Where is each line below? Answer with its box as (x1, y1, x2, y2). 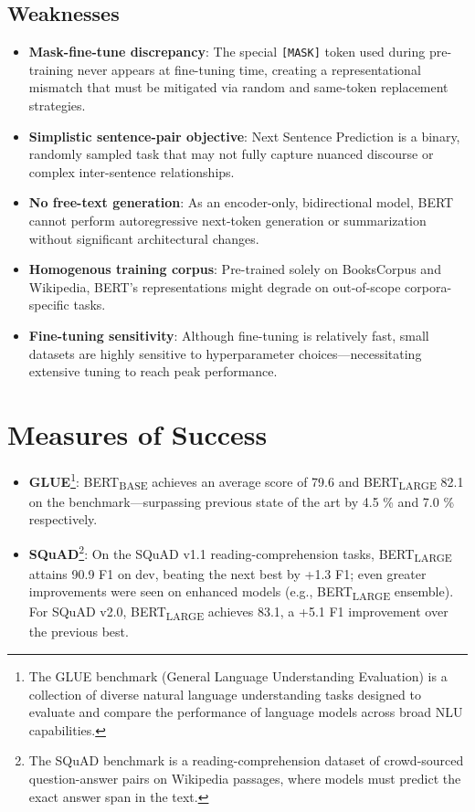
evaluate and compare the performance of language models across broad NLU (28, 702, 463, 722)
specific (28, 295, 69, 314)
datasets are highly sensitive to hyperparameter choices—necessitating (28, 343, 422, 363)
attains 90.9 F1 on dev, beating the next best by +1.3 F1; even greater (28, 564, 427, 583)
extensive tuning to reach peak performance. (28, 362, 278, 381)
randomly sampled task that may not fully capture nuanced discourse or (28, 144, 434, 163)
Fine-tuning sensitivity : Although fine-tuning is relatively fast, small (28, 325, 429, 344)
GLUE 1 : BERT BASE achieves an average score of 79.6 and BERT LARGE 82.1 (28, 469, 464, 493)
